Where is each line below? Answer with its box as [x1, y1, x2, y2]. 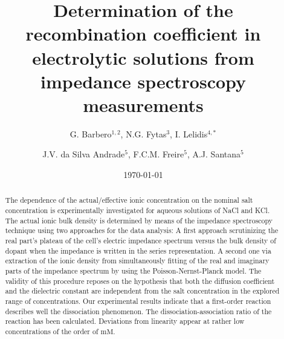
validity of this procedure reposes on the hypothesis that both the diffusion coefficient [5, 275, 275, 286]
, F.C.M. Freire [127, 148, 184, 160]
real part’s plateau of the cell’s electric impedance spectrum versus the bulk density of [5, 235, 276, 246]
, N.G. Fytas [120, 127, 167, 140]
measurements [83, 92, 204, 117]
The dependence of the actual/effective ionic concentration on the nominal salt [5, 195, 253, 205]
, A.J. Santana [187, 148, 241, 160]
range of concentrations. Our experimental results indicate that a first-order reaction [5, 296, 271, 306]
